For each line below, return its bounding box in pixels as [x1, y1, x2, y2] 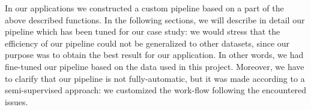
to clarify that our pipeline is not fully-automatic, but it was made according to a [5, 72, 305, 84]
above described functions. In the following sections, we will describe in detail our [5, 13, 305, 26]
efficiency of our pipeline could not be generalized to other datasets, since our [5, 36, 290, 49]
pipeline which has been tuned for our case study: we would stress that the [5, 25, 280, 38]
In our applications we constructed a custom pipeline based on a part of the [5, 2, 284, 14]
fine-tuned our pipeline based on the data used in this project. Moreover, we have [5, 60, 304, 72]
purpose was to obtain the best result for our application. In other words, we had [5, 48, 304, 61]
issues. [5, 95, 28, 108]
